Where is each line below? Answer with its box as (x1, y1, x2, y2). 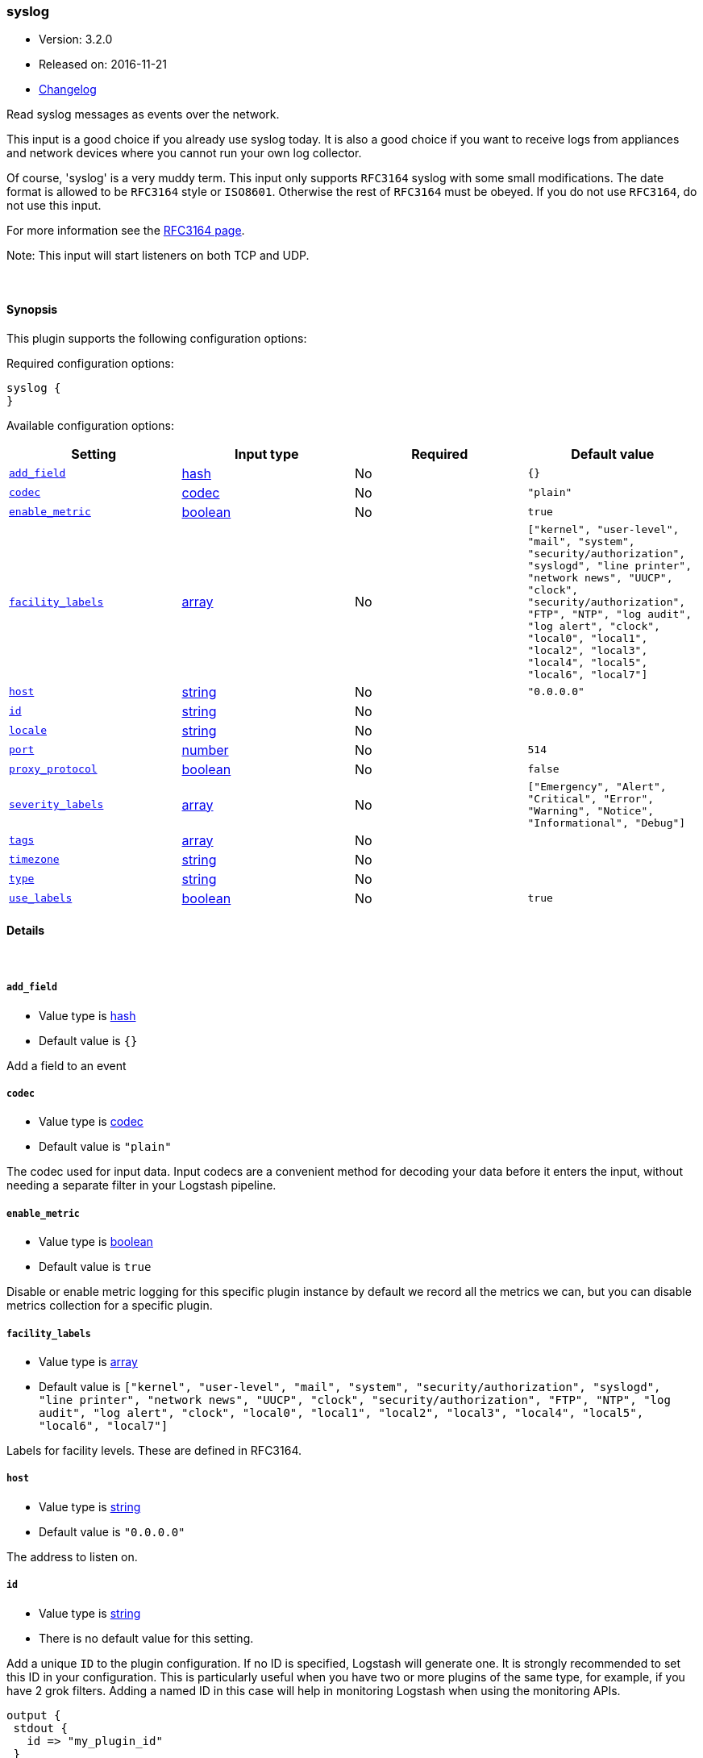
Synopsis (6, 302, 58, 316)
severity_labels (9, 798, 104, 811)
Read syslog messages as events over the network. (6, 107, 280, 122)
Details (6, 923, 45, 938)
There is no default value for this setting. (39, 1631, 254, 1645)
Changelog (39, 82, 97, 97)
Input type (234, 445, 299, 462)
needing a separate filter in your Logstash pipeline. (6, 1178, 277, 1193)
